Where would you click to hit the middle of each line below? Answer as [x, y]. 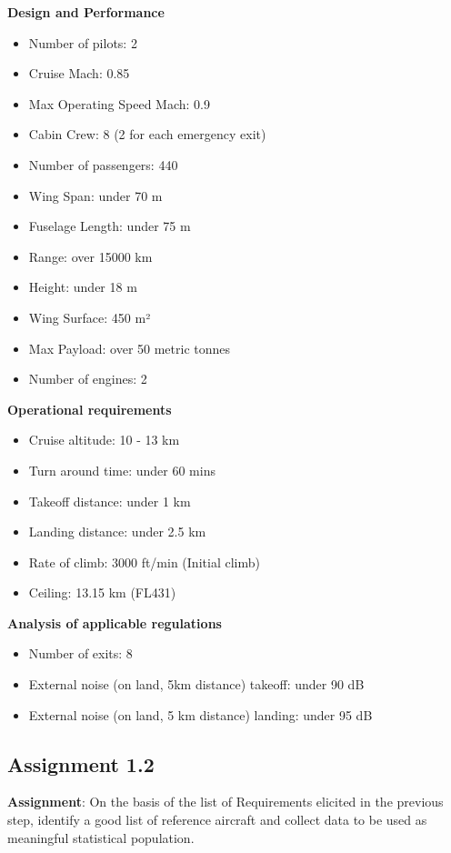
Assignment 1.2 [81, 763]
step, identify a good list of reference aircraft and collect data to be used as [217, 820]
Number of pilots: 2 [83, 42]
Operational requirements [90, 409]
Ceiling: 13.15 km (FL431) [102, 592]
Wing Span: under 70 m [95, 195]
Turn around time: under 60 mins [122, 470]
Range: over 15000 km [90, 256]
